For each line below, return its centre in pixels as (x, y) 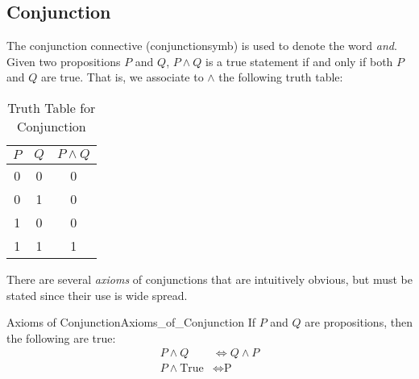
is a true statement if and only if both (299, 61)
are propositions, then (359, 322)
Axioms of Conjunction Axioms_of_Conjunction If (131, 322)
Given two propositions (64, 61)
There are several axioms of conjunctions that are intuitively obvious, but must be (209, 279)
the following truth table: (281, 77)
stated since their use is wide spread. (97, 295)
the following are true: (61, 337)
